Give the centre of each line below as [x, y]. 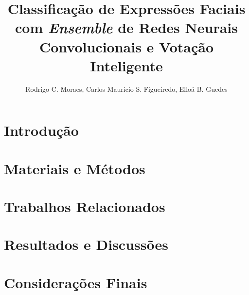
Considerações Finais [76, 282]
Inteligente [126, 65]
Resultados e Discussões [86, 244]
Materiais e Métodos [75, 168]
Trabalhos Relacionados [85, 206]
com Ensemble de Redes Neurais [126, 28]
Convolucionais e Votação [126, 46]
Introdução [41, 130]
